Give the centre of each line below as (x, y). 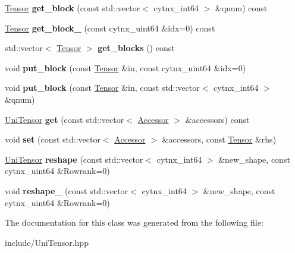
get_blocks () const (136, 48)
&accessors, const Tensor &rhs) (219, 139)
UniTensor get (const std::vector (65, 119)
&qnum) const (241, 8)
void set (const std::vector (53, 139)
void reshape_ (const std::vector (67, 190)
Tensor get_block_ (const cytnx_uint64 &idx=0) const (110, 28)
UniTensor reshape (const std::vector (74, 159)
